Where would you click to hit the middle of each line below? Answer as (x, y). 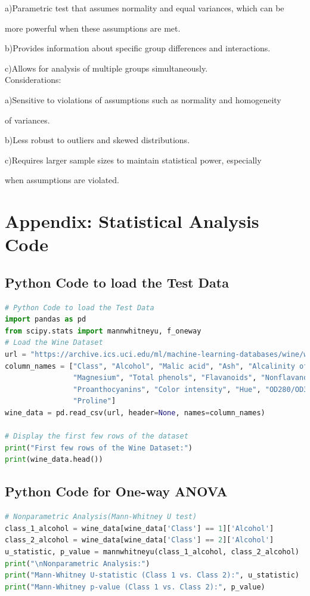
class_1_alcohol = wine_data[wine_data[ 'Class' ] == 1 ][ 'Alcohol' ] (139, 528)
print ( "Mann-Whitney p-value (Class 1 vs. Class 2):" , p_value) (135, 587)
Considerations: (33, 80)
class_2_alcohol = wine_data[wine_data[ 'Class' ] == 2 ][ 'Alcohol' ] (139, 540)
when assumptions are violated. (62, 180)
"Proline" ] (94, 401)
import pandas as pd (46, 319)
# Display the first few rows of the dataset (97, 436)
